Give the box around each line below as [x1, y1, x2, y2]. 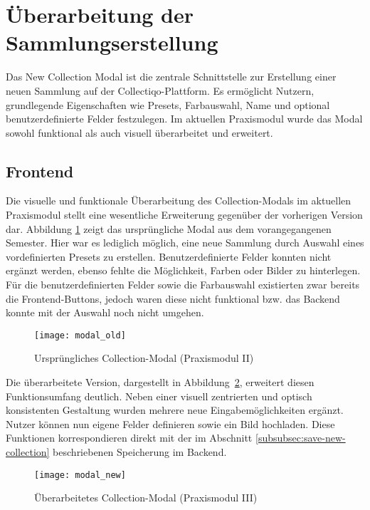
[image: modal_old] [34, 330, 126, 340]
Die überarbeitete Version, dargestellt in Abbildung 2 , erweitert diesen [6, 375, 314, 390]
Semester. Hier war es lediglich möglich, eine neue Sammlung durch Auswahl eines [6, 235, 364, 250]
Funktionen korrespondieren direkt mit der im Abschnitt [6, 430, 253, 445]
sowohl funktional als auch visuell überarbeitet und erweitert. [6, 125, 273, 140]
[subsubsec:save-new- [255, 430, 346, 445]
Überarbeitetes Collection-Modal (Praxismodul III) [34, 490, 258, 505]
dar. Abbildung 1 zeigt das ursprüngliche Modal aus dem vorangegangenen [6, 221, 332, 236]
